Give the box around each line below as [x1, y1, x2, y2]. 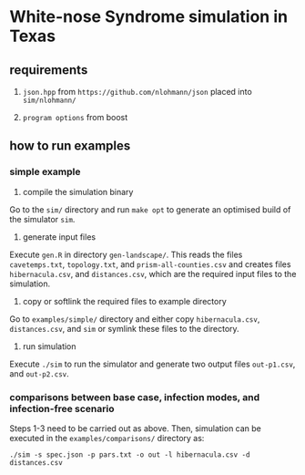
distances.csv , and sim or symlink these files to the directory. [9, 323, 239, 334]
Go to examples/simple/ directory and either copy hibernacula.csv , [9, 313, 260, 325]
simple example [9, 166, 81, 179]
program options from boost [22, 112, 128, 122]
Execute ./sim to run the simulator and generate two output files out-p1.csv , [9, 358, 296, 369]
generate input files [22, 231, 97, 243]
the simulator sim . [9, 213, 76, 224]
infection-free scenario [9, 402, 115, 415]
